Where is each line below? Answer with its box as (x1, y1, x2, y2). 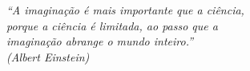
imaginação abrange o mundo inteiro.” (6, 33, 194, 49)
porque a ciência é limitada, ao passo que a (6, 17, 218, 34)
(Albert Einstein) (6, 48, 90, 65)
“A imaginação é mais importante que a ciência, (6, 2, 244, 18)
